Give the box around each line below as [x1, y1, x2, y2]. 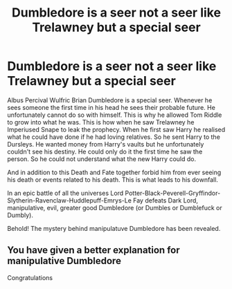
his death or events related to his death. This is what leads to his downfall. [7, 175, 218, 184]
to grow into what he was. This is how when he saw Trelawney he [7, 118, 195, 126]
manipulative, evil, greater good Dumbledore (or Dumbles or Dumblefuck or [7, 203, 223, 212]
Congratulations [7, 273, 53, 281]
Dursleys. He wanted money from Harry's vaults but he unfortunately [7, 140, 204, 148]
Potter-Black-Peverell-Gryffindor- [125, 189, 221, 197]
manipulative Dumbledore [7, 255, 121, 267]
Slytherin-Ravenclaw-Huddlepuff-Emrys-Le [7, 196, 132, 205]
